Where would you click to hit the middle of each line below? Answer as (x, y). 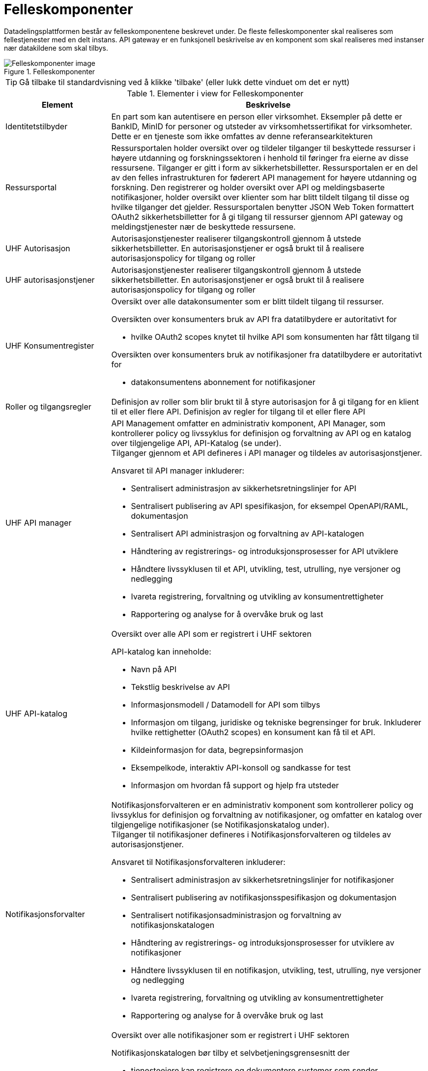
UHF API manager (39, 522)
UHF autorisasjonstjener (50, 280)
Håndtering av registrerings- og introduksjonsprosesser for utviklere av (263, 942)
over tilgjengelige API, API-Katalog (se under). (196, 443)
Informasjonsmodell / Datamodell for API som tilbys (226, 704)
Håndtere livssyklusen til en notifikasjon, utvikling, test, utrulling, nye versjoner (276, 970)
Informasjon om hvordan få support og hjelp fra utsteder (235, 785)
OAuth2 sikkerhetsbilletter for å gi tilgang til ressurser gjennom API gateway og (257, 217)
